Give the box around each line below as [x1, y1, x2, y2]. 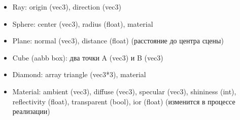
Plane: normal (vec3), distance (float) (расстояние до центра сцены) [12, 35, 224, 46]
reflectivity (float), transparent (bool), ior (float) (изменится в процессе [12, 96, 235, 106]
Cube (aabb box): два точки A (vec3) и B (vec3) [12, 52, 163, 63]
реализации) [12, 106, 50, 116]
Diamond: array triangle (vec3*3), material [12, 69, 146, 80]
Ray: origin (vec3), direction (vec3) [12, 2, 121, 12]
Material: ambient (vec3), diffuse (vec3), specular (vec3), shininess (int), [12, 86, 236, 96]
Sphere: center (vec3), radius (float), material [12, 18, 153, 29]
